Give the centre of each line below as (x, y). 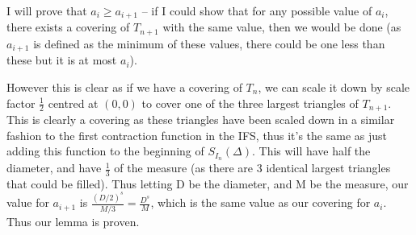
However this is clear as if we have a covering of (124, 87)
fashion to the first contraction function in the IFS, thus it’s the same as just (197, 135)
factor (21, 103)
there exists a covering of (68, 27)
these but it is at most (62, 60)
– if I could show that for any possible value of (257, 10)
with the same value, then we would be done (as (282, 27)
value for (28, 202)
